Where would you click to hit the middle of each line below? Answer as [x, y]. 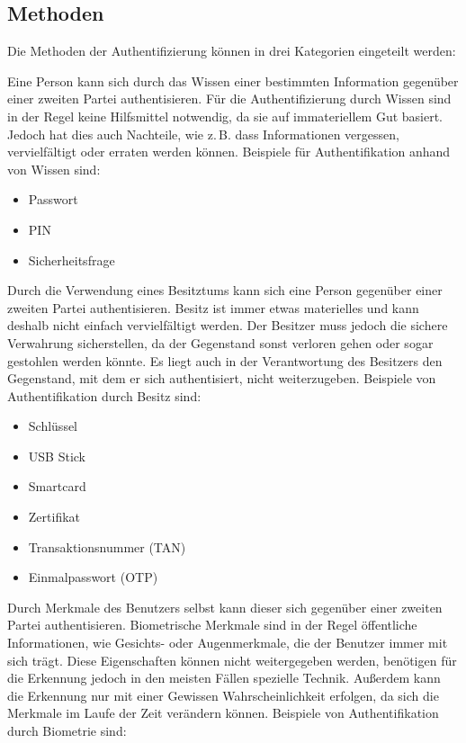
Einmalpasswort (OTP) [93, 577]
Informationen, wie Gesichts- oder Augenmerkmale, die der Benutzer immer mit [228, 643]
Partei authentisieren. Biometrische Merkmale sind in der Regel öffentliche [212, 625]
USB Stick [57, 456]
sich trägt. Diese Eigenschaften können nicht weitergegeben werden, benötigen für [232, 660]
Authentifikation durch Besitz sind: [104, 395]
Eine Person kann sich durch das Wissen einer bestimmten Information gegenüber [233, 81]
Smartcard [57, 486]
